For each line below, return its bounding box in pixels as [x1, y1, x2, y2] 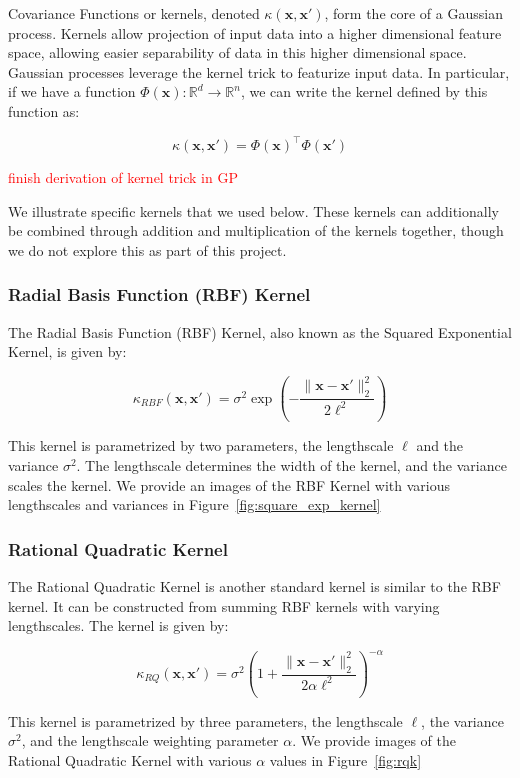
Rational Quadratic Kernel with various [8, 749, 252, 770]
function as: [8, 100, 80, 121]
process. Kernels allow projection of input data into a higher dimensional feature [8, 22, 502, 43]
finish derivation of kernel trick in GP [8, 167, 238, 188]
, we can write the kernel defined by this [240, 81, 488, 102]
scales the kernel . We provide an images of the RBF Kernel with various [8, 474, 451, 495]
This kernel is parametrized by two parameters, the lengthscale [8, 435, 394, 456]
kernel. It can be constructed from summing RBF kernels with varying [8, 595, 440, 616]
